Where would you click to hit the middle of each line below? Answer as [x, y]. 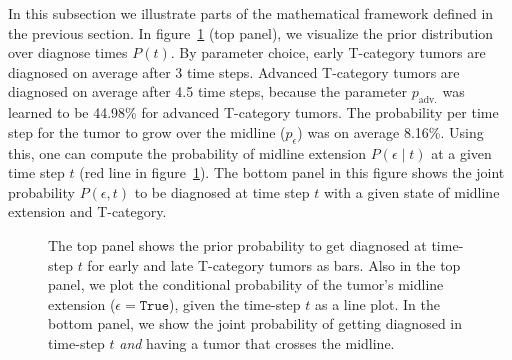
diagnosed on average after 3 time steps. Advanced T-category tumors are [234, 71]
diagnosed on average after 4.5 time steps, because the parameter [208, 91]
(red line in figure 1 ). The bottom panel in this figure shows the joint [292, 172]
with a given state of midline [411, 191]
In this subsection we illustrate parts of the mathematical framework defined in [251, 13]
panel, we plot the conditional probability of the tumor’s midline [246, 284]
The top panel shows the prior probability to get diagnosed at [237, 244]
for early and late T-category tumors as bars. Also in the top [274, 264]
